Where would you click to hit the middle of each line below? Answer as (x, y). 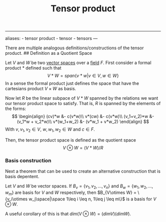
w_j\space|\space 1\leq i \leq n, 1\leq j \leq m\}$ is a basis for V (93, 199)
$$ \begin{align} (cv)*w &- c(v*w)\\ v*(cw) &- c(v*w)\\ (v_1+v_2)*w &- (83, 116)
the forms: (16, 109)
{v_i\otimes (17, 199)
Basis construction (28, 160)
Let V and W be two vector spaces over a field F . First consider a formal (78, 63)
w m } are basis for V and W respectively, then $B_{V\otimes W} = (71, 193)
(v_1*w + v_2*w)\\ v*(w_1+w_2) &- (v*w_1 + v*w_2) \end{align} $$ (83, 122)
